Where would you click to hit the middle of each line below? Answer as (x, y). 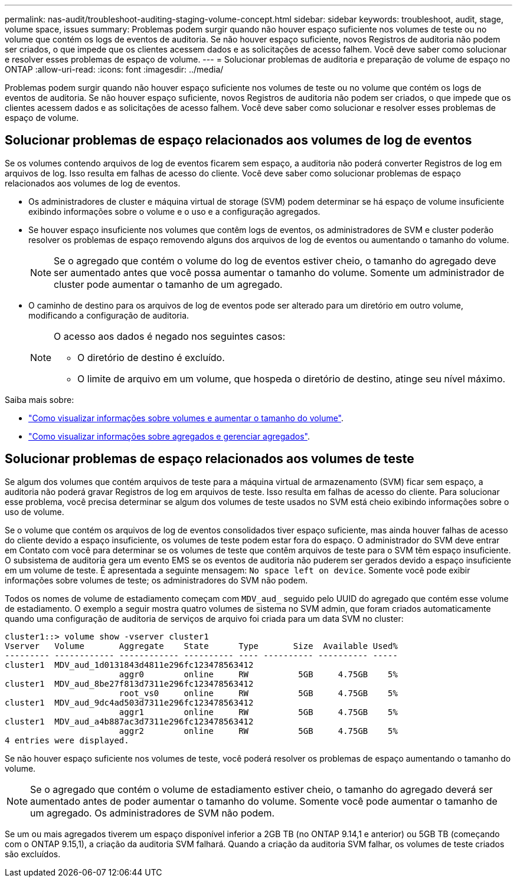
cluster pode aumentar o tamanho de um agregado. (168, 284)
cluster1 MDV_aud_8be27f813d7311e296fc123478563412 (129, 683)
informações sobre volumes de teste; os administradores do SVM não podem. (156, 580)
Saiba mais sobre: (40, 399)
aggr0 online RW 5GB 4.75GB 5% (258, 674)
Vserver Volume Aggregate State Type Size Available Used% (201, 646)
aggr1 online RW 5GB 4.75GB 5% (258, 712)
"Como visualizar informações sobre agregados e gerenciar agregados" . (169, 436)
